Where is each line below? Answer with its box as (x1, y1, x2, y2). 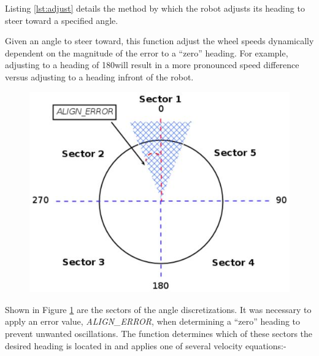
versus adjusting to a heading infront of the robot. (5, 70, 194, 83)
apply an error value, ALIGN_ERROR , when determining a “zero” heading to (5, 315, 301, 328)
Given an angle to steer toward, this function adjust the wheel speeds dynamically (5, 34, 314, 47)
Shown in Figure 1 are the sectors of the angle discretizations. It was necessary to (5, 303, 312, 315)
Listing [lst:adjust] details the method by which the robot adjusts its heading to (5, 2, 305, 14)
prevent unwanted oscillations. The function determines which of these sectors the (5, 327, 313, 339)
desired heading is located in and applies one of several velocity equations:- (5, 339, 286, 352)
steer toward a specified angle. (5, 14, 118, 26)
